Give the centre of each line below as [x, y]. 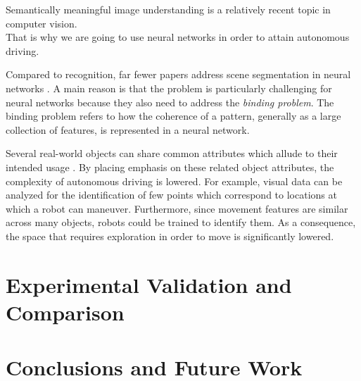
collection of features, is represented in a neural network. [128, 129]
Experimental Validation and [149, 284]
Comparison [65, 312]
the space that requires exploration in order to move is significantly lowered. [170, 236]
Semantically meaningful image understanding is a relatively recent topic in [168, 9]
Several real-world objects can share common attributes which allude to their [172, 153]
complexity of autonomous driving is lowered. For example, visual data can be [174, 181]
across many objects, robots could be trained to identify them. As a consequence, [181, 222]
